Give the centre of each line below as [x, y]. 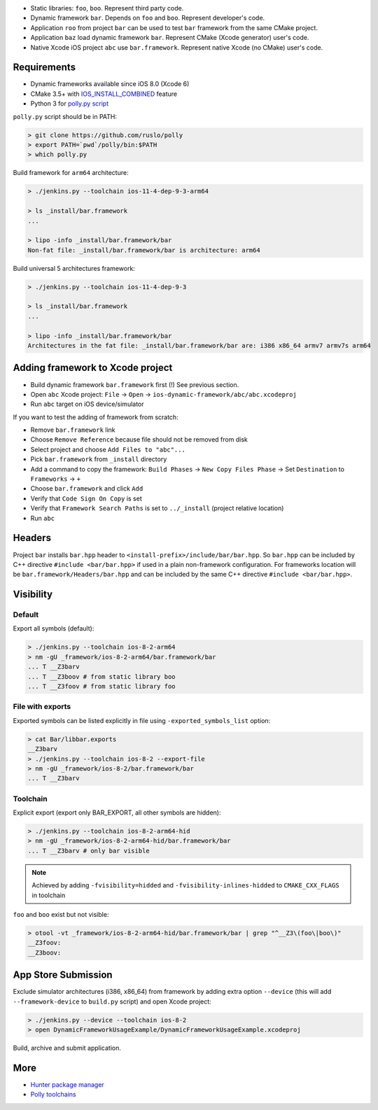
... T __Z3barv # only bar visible [89, 851]
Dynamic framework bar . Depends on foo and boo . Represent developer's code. [148, 18]
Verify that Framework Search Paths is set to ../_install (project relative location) [157, 508]
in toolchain [49, 895]
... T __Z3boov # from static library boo [101, 676]
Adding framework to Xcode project [93, 368]
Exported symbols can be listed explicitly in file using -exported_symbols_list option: [142, 720]
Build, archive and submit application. [67, 1048]
